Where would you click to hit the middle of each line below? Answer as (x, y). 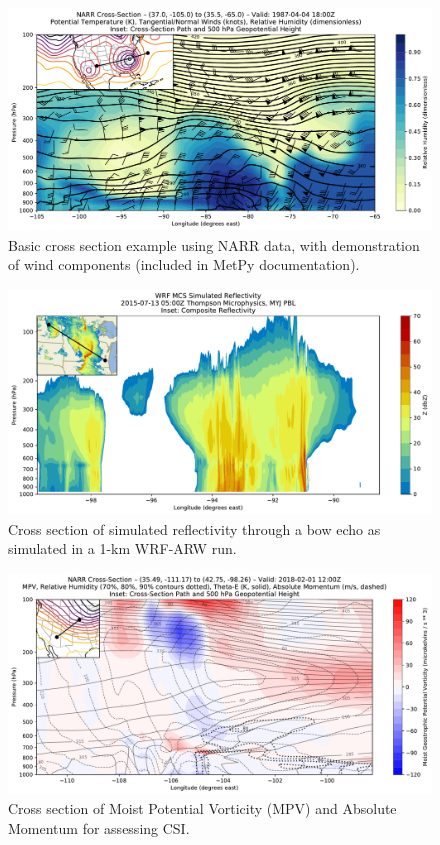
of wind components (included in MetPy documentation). (184, 264)
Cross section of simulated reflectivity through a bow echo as (194, 528)
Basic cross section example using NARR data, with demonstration (214, 244)
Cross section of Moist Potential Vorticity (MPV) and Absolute (202, 808)
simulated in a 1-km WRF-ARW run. (122, 548)
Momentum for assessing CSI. (99, 827)
